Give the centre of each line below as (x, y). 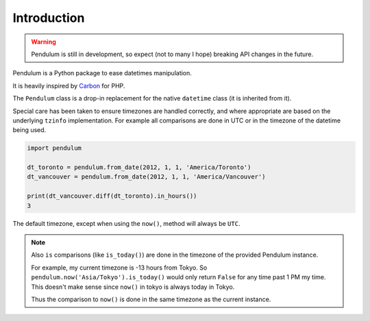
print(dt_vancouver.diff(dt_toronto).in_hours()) (112, 196)
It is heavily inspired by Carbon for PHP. (69, 86)
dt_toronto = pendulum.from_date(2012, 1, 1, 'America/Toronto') (139, 167)
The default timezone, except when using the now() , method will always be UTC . (126, 223)
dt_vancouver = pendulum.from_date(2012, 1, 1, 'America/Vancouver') (146, 177)
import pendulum (54, 148)
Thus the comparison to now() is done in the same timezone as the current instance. (151, 299)
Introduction (49, 18)
